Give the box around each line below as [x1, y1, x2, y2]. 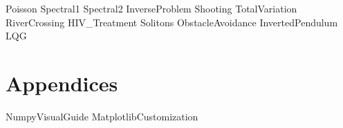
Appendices [6, 68, 118, 97]
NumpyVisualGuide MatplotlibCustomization [6, 109, 198, 123]
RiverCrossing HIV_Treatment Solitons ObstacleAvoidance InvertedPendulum [6, 15, 338, 29]
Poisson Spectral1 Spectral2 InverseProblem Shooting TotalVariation [6, 1, 297, 15]
